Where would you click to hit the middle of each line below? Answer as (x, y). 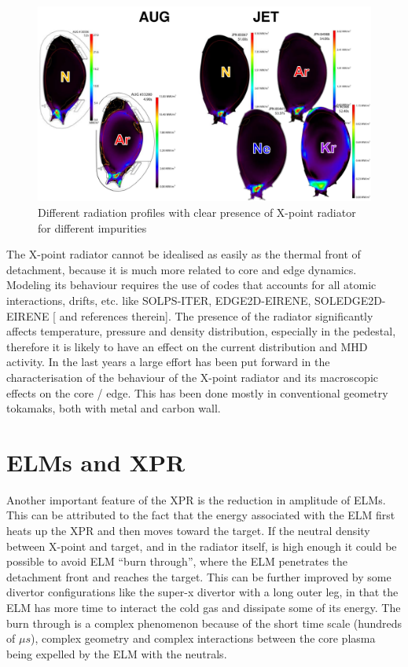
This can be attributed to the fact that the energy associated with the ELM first (201, 515)
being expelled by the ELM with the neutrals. (117, 653)
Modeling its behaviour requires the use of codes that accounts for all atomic (191, 285)
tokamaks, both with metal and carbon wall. (114, 408)
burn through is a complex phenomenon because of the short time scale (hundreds (204, 623)
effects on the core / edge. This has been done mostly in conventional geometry (197, 392)
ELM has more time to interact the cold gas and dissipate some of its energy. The (204, 608)
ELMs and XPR (96, 462)
